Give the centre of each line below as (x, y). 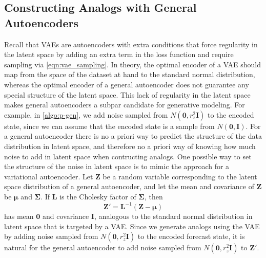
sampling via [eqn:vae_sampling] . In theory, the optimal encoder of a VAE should (133, 64)
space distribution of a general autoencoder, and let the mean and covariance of (129, 186)
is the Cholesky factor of (98, 196)
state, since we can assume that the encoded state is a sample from (109, 126)
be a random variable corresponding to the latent (180, 176)
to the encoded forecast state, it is (191, 236)
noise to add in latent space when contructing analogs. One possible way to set (128, 156)
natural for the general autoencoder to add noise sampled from (103, 247)
